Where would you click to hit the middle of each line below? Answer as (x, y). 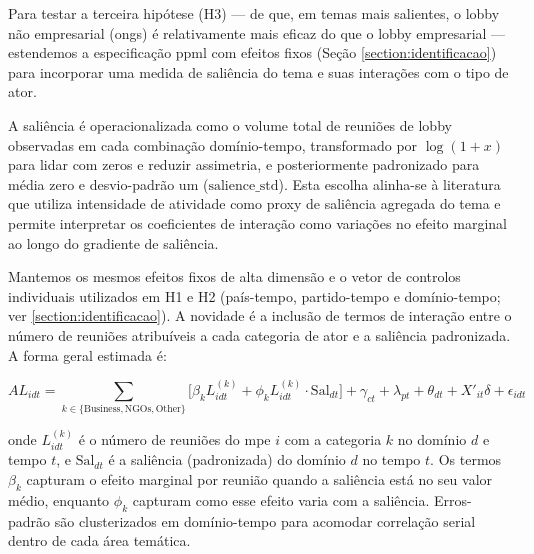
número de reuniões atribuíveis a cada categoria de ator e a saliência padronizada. (259, 334)
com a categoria (333, 439)
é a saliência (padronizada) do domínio (227, 459)
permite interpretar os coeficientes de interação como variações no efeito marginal (257, 222)
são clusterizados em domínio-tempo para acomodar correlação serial (265, 520)
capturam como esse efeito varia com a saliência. (281, 499)
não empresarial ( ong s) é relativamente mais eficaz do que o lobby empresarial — (257, 32)
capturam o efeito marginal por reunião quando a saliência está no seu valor (259, 479)
